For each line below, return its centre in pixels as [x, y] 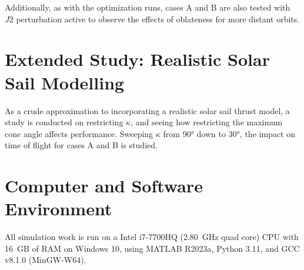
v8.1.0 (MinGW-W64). [46, 260]
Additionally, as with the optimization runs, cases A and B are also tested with [148, 7]
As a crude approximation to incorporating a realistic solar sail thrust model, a [147, 110]
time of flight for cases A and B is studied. [81, 145]
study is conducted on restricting [64, 122]
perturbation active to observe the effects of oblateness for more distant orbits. [158, 19]
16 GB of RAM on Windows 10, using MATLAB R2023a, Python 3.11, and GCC [152, 248]
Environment [59, 209]
